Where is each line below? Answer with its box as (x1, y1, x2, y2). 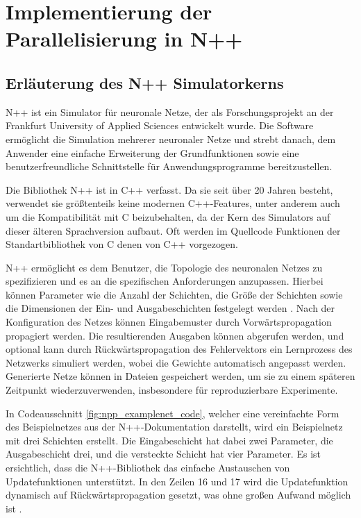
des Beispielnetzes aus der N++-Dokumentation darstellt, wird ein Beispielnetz (6, 419, 343, 434)
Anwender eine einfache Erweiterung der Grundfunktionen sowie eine (6, 145, 299, 160)
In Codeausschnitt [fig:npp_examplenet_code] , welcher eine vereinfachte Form (6, 406, 339, 420)
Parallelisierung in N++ (6, 24, 243, 53)
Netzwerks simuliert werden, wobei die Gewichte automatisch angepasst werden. (6, 355, 346, 369)
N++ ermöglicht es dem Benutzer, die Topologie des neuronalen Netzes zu (6, 260, 323, 274)
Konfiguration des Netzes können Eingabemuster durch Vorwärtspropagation (6, 315, 332, 329)
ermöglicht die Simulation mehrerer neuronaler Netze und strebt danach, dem (6, 131, 336, 146)
